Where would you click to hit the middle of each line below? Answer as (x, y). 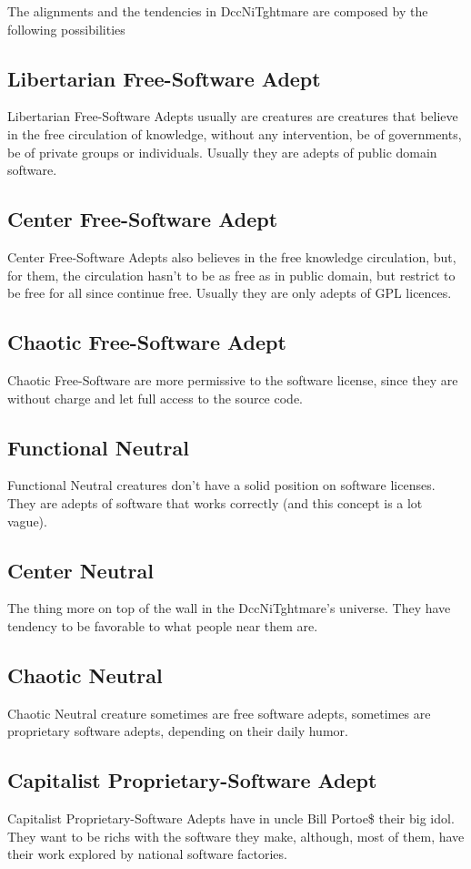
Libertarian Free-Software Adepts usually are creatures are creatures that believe (233, 116)
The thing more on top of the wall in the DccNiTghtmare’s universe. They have (229, 608)
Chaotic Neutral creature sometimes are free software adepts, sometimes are (219, 713)
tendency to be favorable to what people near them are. (163, 625)
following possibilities (66, 29)
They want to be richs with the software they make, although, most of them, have (236, 836)
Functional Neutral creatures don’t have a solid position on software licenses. (221, 485)
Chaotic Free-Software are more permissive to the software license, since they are (233, 379)
